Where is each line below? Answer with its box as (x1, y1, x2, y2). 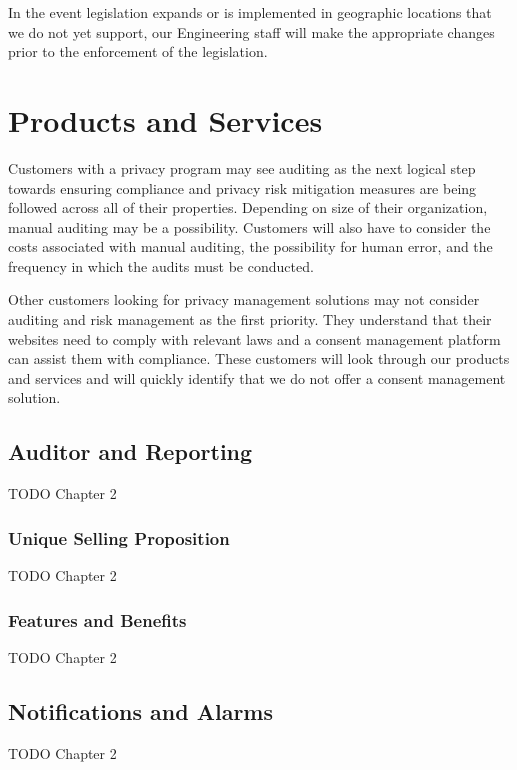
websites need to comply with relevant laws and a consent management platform (8, 328, 501, 349)
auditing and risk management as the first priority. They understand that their (8, 309, 492, 330)
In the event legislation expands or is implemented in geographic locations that (8, 2, 492, 22)
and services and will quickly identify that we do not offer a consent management (8, 367, 506, 388)
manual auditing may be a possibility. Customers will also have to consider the (8, 216, 491, 237)
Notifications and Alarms (8, 695, 274, 726)
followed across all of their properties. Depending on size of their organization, (8, 197, 488, 218)
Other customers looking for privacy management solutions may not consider (8, 289, 480, 310)
